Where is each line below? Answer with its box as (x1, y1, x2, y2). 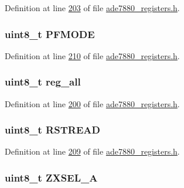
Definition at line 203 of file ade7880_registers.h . (5, 2, 180, 13)
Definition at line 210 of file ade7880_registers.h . (5, 49, 180, 61)
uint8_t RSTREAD (5, 122, 100, 137)
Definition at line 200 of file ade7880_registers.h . (5, 97, 180, 110)
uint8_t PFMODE (5, 26, 95, 41)
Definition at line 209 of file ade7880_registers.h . (5, 145, 180, 158)
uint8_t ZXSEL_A (5, 170, 98, 184)
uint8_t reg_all (5, 74, 81, 89)
